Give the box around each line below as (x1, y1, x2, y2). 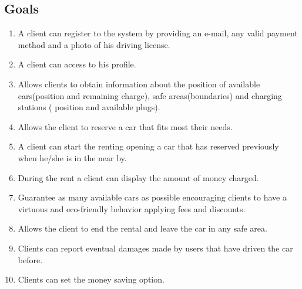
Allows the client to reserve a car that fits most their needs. (18, 120, 233, 132)
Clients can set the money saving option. (18, 273, 165, 285)
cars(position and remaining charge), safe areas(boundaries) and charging (18, 89, 282, 101)
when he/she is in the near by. (18, 151, 127, 164)
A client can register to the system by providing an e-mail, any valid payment (18, 27, 298, 39)
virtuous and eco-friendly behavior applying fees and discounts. (18, 202, 246, 215)
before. (18, 253, 43, 266)
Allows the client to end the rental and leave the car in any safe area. (18, 222, 267, 234)
